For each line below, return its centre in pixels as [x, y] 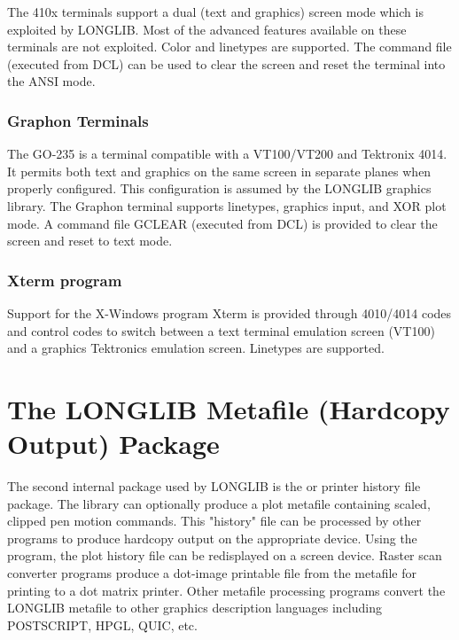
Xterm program [65, 280]
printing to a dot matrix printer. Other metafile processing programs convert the [226, 590]
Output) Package [113, 444]
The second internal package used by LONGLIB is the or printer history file [214, 486]
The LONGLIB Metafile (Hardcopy [229, 408]
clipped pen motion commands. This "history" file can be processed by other [214, 521]
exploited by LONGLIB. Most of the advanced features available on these [207, 29]
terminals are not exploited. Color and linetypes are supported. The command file [229, 47]
